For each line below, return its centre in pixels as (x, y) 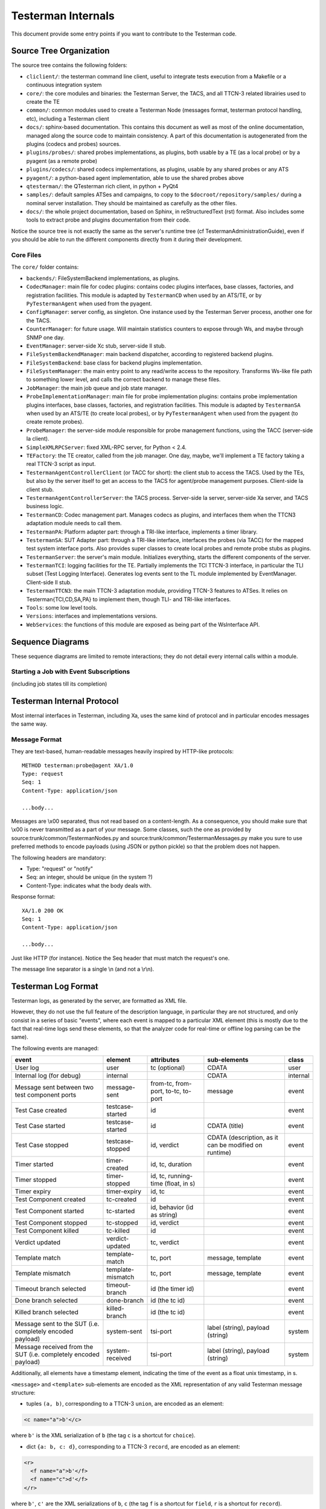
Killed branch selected (46, 1312)
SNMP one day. (46, 337)
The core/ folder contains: (45, 267)
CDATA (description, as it (243, 1138)
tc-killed (118, 1231)
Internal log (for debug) (48, 1076)
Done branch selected (46, 1301)
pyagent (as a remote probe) (62, 161)
